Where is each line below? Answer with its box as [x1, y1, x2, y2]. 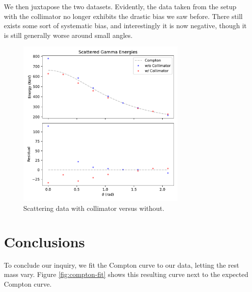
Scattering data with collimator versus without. [23, 203, 165, 213]
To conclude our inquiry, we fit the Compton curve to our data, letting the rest [4, 259, 239, 270]
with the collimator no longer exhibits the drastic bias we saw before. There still [4, 11, 243, 21]
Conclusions [4, 231, 85, 251]
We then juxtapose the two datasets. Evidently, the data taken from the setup [4, 1, 236, 11]
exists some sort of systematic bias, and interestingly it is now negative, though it [4, 20, 247, 31]
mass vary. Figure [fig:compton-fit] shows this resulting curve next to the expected [4, 269, 249, 279]
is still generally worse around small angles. [4, 30, 133, 40]
